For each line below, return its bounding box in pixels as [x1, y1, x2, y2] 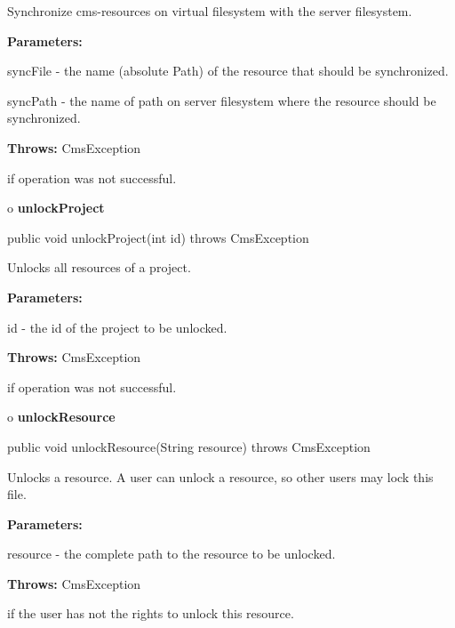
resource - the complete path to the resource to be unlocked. [7, 544, 336, 563]
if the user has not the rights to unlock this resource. [7, 604, 294, 623]
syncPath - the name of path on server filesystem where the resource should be [7, 91, 436, 109]
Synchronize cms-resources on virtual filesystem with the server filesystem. [7, 2, 412, 20]
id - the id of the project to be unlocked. [7, 318, 227, 336]
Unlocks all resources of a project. [7, 258, 191, 277]
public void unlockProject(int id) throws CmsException [7, 228, 309, 246]
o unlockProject [7, 198, 105, 217]
